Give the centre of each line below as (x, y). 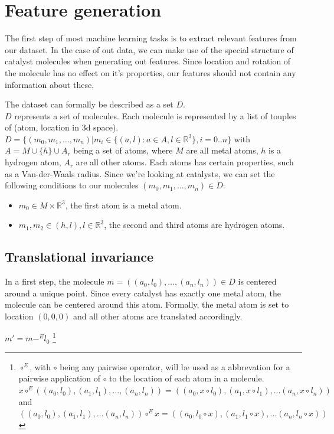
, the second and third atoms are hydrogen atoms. (194, 225)
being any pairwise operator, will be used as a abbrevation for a (175, 366)
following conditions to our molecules (72, 185)
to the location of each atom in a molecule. (187, 378)
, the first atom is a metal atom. (123, 205)
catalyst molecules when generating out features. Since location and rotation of (148, 61)
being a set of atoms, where (123, 150)
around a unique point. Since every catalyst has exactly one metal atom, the (143, 293)
